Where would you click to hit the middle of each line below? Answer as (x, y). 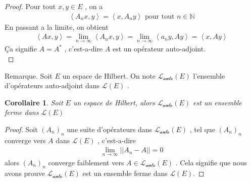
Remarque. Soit (29, 75)
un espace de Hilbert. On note (109, 75)
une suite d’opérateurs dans (110, 129)
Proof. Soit (21, 129)
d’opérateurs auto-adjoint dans (52, 85)
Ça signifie (21, 49)
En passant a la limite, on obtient (57, 26)
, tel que (202, 129)
